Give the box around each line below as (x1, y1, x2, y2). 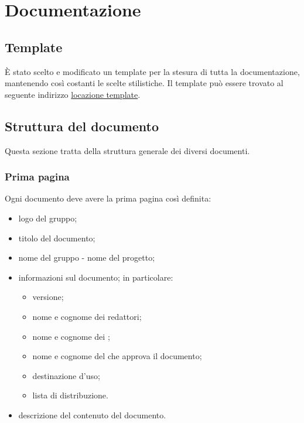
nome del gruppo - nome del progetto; (18, 251, 155, 264)
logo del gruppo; (18, 211, 77, 224)
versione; (32, 291, 64, 303)
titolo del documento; (18, 231, 95, 244)
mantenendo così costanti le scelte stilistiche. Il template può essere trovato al (5, 77, 283, 89)
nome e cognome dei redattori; (32, 310, 142, 322)
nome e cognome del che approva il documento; (32, 350, 202, 362)
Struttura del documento (5, 117, 159, 135)
